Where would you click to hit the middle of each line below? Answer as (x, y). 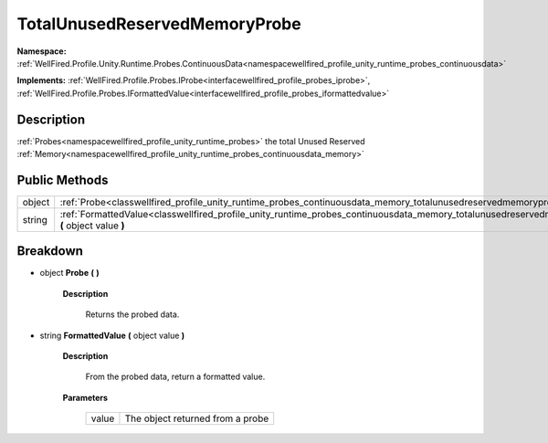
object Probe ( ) (69, 273)
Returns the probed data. (132, 314)
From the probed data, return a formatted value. (175, 377)
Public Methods (63, 179)
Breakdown (50, 251)
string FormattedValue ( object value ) (112, 335)
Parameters (85, 397)
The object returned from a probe (197, 418)
